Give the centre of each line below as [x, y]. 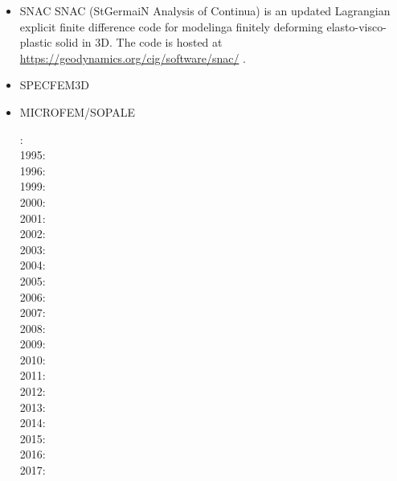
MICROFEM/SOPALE [77, 111]
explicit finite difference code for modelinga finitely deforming [171, 26]
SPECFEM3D [54, 85]
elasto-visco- [356, 26]
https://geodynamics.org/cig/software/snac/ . [133, 58]
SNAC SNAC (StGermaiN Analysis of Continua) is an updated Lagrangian [205, 10]
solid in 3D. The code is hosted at [139, 42]
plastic [36, 42]
